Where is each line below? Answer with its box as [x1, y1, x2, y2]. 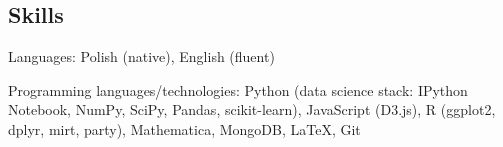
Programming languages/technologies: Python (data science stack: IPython [8, 79, 468, 100]
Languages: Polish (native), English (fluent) [8, 46, 275, 67]
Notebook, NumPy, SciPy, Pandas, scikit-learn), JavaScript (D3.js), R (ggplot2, [8, 99, 496, 120]
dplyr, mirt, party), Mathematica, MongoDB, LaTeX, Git [8, 118, 361, 139]
